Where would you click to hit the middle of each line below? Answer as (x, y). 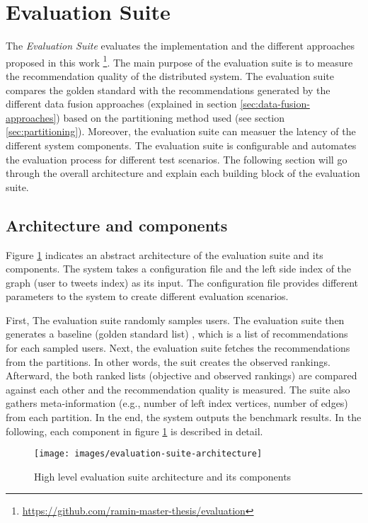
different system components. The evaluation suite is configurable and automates (181, 145)
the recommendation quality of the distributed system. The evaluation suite (170, 75)
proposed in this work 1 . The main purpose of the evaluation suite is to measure (179, 61)
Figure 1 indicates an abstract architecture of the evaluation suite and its (165, 254)
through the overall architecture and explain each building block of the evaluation (183, 173)
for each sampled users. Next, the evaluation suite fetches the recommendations (178, 348)
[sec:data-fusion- (275, 104)
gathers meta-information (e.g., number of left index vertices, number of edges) (177, 403)
